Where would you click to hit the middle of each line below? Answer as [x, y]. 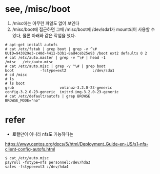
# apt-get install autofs [31, 45]
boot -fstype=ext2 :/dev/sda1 [60, 70]
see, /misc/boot [38, 9]
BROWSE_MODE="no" [23, 100]
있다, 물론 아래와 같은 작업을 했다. [44, 35]
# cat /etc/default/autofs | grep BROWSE [48, 96]
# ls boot [15, 83]
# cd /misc [16, 75]
